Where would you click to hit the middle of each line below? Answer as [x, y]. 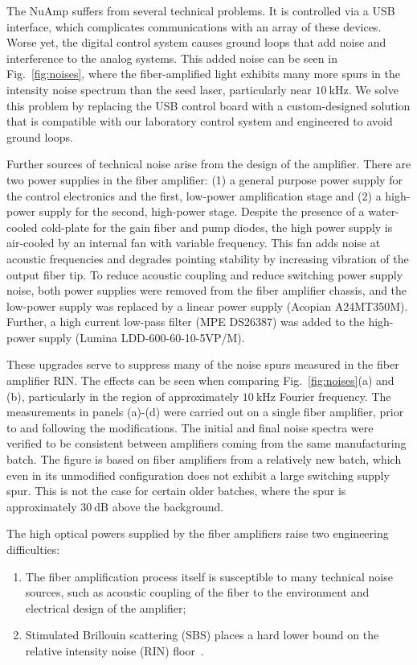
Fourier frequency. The [335, 396]
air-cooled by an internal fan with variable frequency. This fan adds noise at [194, 243]
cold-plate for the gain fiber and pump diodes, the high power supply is [217, 227]
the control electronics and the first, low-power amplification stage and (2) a [194, 195]
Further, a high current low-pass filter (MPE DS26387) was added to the [186, 322]
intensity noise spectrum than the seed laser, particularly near [159, 89]
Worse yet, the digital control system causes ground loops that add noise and [196, 42]
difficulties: [33, 549]
